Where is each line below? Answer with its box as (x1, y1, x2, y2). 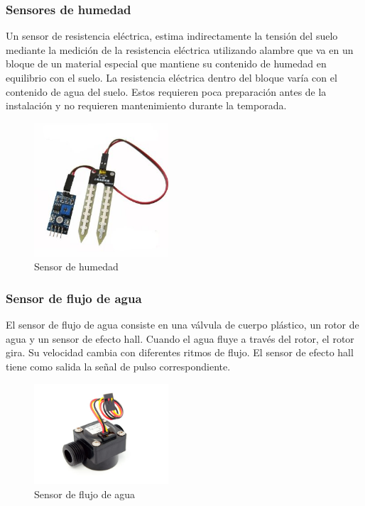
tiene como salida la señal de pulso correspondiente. (6, 358, 231, 373)
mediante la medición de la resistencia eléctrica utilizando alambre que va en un (6, 42, 354, 57)
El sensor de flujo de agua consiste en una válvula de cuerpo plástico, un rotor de (6, 317, 359, 332)
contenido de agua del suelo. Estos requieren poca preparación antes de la (6, 84, 327, 99)
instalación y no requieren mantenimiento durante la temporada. (6, 98, 287, 113)
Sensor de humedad (34, 259, 119, 274)
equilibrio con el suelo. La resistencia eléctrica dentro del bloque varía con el (6, 70, 337, 84)
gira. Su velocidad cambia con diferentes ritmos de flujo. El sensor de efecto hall (6, 345, 354, 360)
